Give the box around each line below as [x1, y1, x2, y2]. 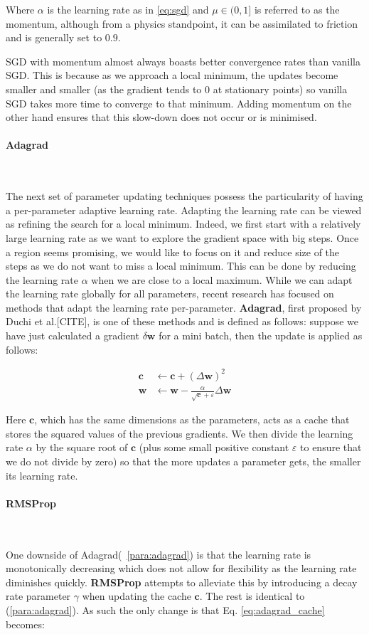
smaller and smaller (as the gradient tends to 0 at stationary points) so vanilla [6, 81, 348, 96]
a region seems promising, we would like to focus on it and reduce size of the [6, 244, 340, 259]
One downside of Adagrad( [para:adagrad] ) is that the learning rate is [6, 546, 311, 561]
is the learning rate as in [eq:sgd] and [47, 2, 209, 16]
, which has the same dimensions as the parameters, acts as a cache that [34, 412, 350, 427]
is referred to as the [254, 2, 340, 16]
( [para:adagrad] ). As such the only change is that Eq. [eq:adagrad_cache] [6, 603, 325, 618]
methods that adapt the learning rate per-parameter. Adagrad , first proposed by [6, 300, 362, 315]
